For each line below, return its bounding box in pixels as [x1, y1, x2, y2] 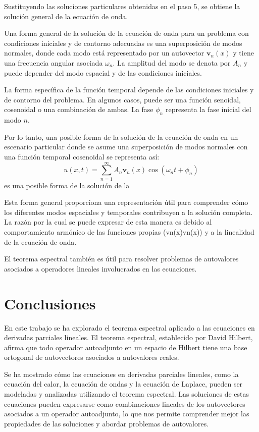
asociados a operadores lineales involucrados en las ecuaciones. [4, 263, 197, 274]
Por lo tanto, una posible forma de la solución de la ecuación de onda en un [4, 131, 238, 142]
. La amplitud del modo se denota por [113, 57, 231, 68]
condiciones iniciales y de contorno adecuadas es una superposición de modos [4, 37, 242, 48]
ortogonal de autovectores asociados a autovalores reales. [4, 352, 179, 362]
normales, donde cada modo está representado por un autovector [4, 47, 204, 58]
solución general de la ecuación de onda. [4, 11, 128, 21]
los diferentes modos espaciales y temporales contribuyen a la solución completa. [4, 206, 253, 217]
